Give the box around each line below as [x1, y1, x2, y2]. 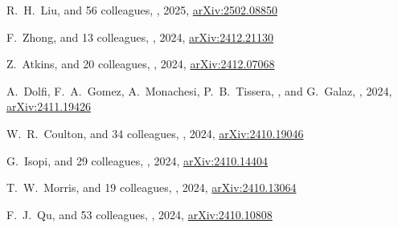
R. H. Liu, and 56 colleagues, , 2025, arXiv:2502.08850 [6, 2, 277, 18]
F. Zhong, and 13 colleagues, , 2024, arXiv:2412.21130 [6, 28, 274, 45]
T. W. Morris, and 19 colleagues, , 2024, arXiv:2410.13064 [6, 179, 297, 196]
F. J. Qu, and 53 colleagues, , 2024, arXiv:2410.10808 [6, 206, 273, 222]
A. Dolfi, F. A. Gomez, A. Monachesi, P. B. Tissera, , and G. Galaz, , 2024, [6, 82, 392, 99]
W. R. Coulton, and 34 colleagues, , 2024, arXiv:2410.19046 [6, 124, 304, 141]
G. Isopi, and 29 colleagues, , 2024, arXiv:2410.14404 [6, 152, 269, 169]
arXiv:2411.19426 [6, 98, 92, 115]
